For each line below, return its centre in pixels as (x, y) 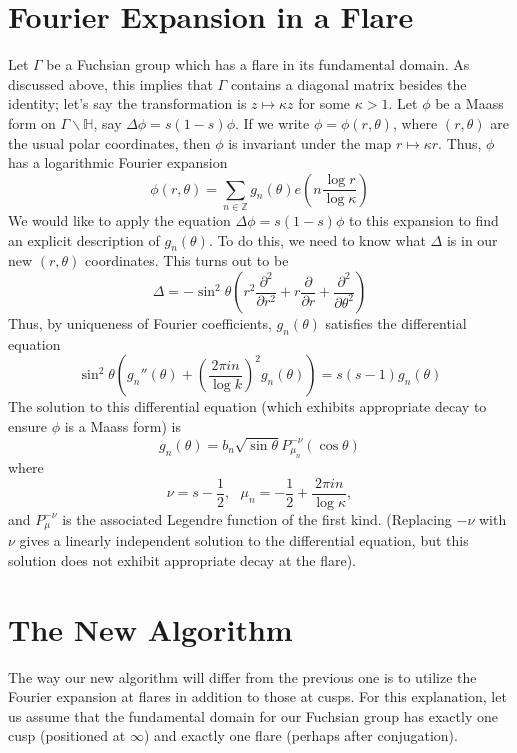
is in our (472, 239)
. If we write (272, 122)
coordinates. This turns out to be (187, 260)
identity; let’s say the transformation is (127, 103)
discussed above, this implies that (110, 83)
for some (324, 103)
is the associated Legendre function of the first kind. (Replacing (257, 518)
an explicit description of (84, 239)
